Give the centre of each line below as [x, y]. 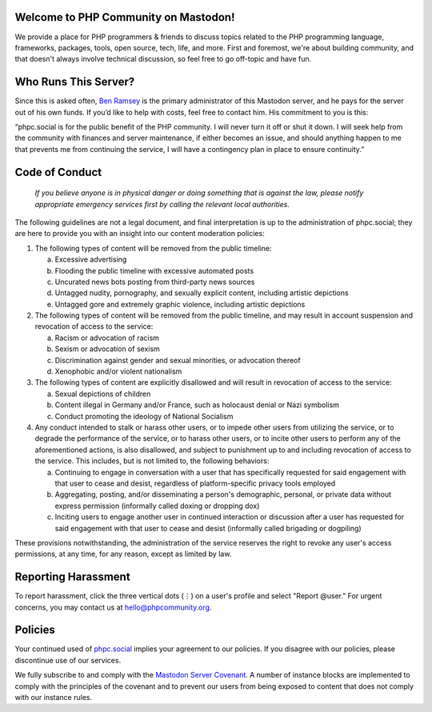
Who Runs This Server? [75, 82]
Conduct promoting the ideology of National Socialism [144, 416]
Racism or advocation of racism [107, 338]
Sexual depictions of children [103, 394]
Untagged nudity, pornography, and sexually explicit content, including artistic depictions [202, 293]
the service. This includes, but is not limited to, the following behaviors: [152, 461]
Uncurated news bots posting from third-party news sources [155, 282]
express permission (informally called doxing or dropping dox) [157, 506]
